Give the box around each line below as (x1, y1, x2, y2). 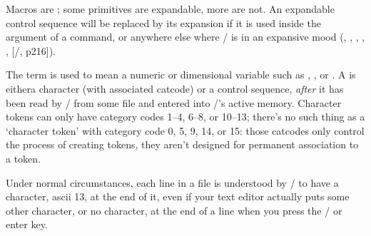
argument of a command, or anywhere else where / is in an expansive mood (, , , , (6, 29, 365, 44)
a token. (6, 150, 41, 165)
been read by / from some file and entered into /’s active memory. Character (6, 95, 342, 110)
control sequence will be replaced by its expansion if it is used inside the (6, 15, 321, 30)
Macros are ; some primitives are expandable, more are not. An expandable (6, 1, 335, 16)
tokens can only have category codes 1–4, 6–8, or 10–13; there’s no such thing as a (6, 109, 365, 124)
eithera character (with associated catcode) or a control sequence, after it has (6, 81, 344, 96)
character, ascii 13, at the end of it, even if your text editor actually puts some (6, 189, 350, 204)
